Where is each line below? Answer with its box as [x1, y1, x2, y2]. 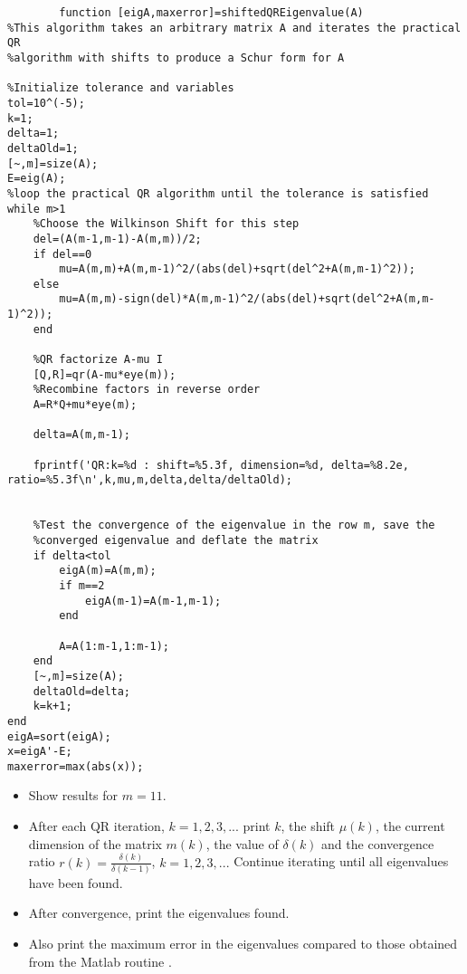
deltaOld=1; [7, 141, 79, 155]
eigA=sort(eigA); [7, 730, 111, 743]
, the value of [205, 834, 279, 853]
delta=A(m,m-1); [33, 428, 131, 442]
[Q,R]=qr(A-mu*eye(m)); [33, 368, 176, 381]
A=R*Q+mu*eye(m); [33, 398, 138, 412]
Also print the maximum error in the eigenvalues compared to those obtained [28, 934, 458, 953]
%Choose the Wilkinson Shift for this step [33, 217, 300, 231]
